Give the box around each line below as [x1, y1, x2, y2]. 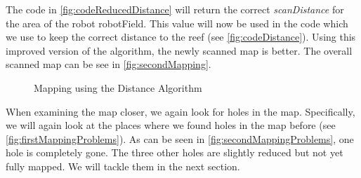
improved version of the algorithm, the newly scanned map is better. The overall [6, 43, 353, 57]
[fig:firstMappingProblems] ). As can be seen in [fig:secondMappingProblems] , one [6, 131, 354, 146]
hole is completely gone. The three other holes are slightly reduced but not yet [6, 145, 343, 160]
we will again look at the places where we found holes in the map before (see [6, 118, 336, 132]
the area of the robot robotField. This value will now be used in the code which [6, 15, 348, 30]
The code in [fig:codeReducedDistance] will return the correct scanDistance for [6, 2, 344, 16]
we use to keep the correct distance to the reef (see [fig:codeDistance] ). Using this [6, 29, 356, 44]
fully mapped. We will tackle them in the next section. [6, 158, 240, 173]
